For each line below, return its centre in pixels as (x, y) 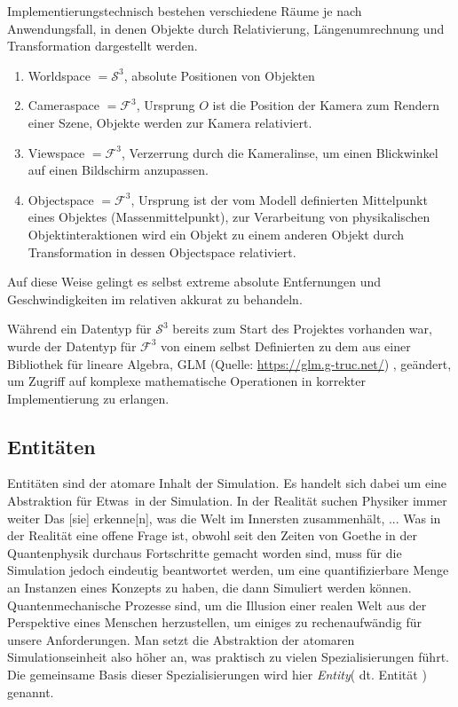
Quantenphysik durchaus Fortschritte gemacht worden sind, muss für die (205, 552)
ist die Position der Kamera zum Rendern (326, 105)
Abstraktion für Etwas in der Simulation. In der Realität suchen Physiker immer (227, 501)
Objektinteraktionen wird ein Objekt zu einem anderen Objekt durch (216, 234)
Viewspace (56, 152)
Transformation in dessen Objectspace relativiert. (162, 251)
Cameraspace (64, 105)
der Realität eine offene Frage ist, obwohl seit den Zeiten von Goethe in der (212, 535)
